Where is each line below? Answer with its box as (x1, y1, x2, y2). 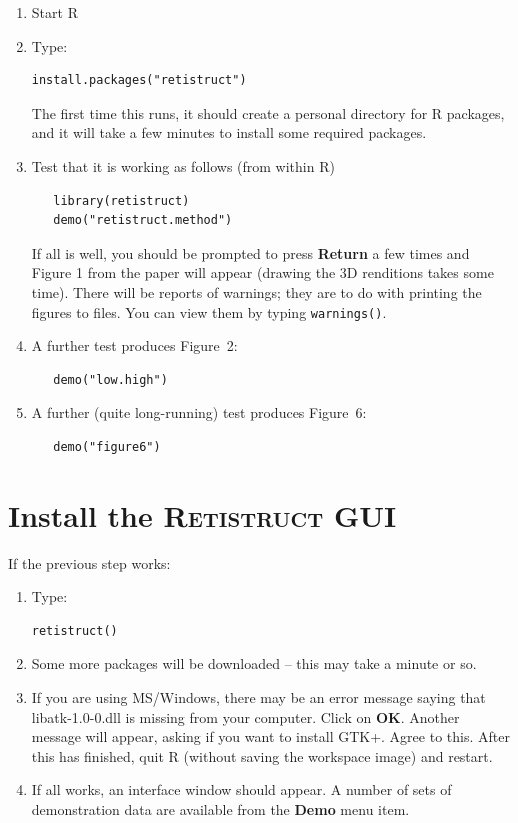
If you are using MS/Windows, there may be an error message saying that (31, 687, 486, 708)
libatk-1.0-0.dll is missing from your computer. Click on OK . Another (31, 706, 460, 727)
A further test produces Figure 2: (31, 335, 238, 356)
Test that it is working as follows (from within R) (31, 155, 335, 176)
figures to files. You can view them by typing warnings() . (31, 301, 387, 322)
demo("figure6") (53, 439, 161, 454)
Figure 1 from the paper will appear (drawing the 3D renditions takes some (31, 262, 494, 283)
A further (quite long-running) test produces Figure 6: (31, 402, 367, 423)
